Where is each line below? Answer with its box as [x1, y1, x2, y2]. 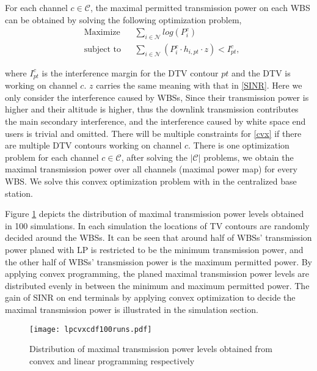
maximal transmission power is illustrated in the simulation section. [5, 303, 258, 315]
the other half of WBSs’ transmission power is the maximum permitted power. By [5, 255, 313, 268]
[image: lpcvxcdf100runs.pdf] [29, 325, 152, 334]
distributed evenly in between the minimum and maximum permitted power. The [5, 279, 310, 292]
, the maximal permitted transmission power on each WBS [90, 1, 310, 13]
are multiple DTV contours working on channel [5, 139, 182, 152]
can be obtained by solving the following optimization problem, [5, 13, 242, 26]
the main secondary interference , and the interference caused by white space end [5, 115, 306, 128]
